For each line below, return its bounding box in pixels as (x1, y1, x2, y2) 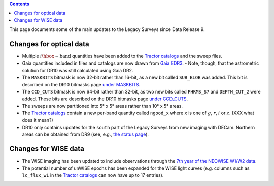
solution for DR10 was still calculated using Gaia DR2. (22, 67, 133, 73)
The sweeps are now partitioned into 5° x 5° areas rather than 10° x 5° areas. (22, 103, 183, 109)
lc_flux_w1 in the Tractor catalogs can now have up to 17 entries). (22, 172, 164, 178)
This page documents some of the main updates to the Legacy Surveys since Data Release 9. (9, 26, 205, 33)
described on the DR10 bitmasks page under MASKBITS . (22, 81, 141, 87)
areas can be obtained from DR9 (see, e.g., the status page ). (22, 131, 149, 137)
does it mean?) (22, 117, 53, 123)
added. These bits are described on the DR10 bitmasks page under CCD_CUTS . (22, 96, 188, 102)
